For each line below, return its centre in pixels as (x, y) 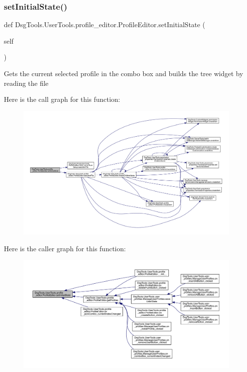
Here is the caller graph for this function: (65, 248)
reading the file (26, 83)
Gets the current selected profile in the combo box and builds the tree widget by (123, 73)
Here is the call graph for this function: (62, 99)
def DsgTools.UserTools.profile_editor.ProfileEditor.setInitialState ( (105, 24)
